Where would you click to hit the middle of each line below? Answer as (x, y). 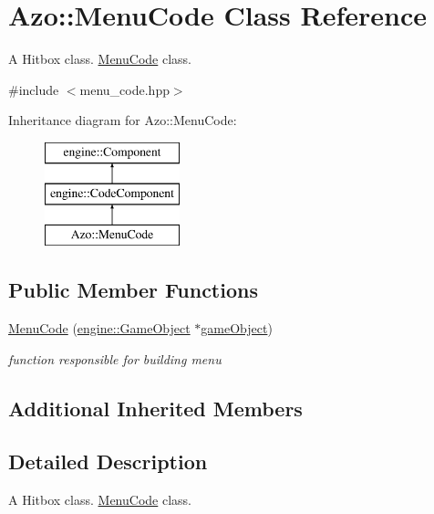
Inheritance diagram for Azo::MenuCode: (123, 120)
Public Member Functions (133, 290)
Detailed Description (108, 462)
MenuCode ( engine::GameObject (99, 328)
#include (34, 89)
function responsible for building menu (115, 358)
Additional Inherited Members (155, 408)
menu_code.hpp (124, 89)
